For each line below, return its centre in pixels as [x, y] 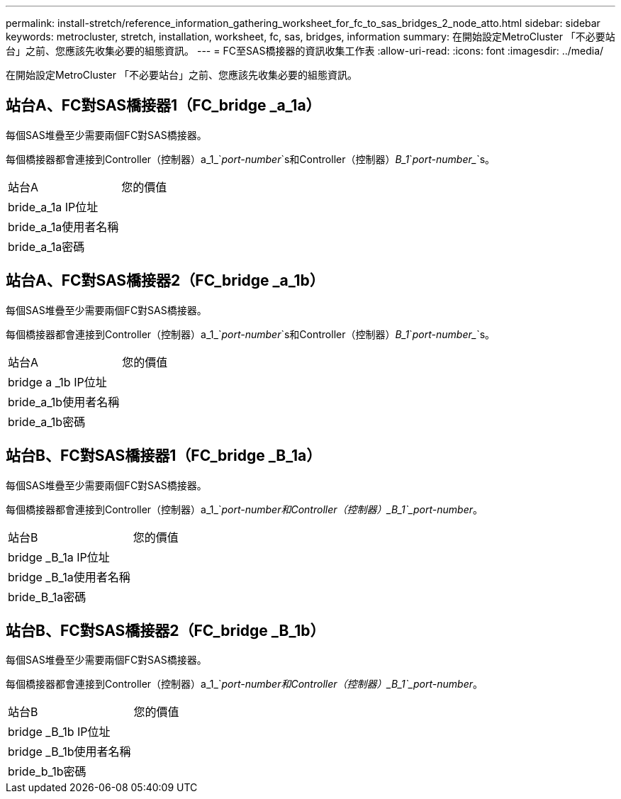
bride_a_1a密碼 [46, 246]
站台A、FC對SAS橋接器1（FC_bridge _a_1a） [163, 106]
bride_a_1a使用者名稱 [63, 227]
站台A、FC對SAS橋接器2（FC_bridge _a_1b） [165, 281]
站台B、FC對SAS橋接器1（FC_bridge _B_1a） [164, 456]
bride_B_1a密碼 [47, 597]
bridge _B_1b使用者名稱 [69, 752]
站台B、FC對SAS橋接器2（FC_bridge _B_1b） [166, 630]
